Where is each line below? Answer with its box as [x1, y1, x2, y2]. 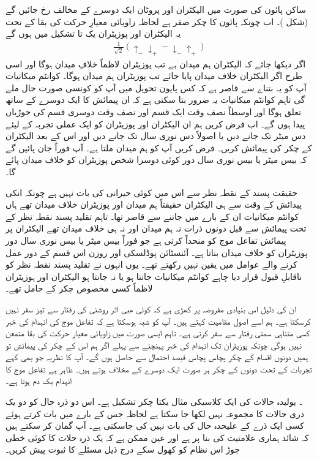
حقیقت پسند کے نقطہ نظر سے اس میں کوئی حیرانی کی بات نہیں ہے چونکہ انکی [6, 186, 298, 198]
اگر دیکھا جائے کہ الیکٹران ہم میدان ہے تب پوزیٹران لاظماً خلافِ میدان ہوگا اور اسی [6, 57, 306, 70]
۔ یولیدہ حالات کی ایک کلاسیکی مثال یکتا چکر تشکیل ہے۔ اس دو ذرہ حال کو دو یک [6, 395, 303, 408]
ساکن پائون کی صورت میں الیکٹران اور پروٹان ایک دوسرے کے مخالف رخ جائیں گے [6, 3, 306, 15]
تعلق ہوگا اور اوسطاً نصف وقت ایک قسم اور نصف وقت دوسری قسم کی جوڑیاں [6, 105, 301, 118]
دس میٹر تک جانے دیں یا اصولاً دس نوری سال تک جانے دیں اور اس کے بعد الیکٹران [6, 129, 306, 142]
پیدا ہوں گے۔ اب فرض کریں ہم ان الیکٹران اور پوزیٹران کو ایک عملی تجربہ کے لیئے [6, 117, 305, 130]
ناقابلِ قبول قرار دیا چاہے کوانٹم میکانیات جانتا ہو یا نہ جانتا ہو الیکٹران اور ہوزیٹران [6, 270, 302, 282]
